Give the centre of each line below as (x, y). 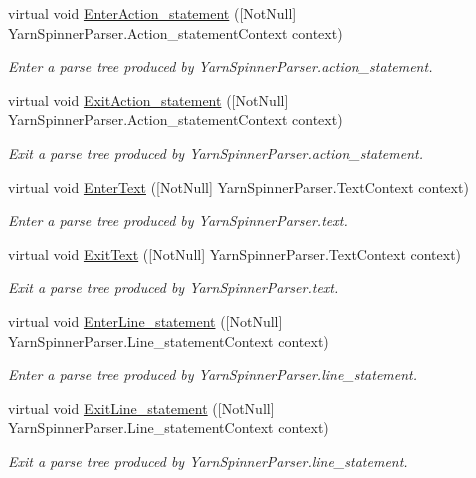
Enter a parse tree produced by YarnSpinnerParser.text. (178, 220)
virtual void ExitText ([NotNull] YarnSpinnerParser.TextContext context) (235, 253)
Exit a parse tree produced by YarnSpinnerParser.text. (173, 287)
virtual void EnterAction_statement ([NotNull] (152, 13)
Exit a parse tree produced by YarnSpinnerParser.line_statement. (208, 460)
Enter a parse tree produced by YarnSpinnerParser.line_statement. (213, 374)
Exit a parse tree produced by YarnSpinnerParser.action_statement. (216, 152)
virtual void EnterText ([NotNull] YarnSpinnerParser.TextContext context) (238, 186)
